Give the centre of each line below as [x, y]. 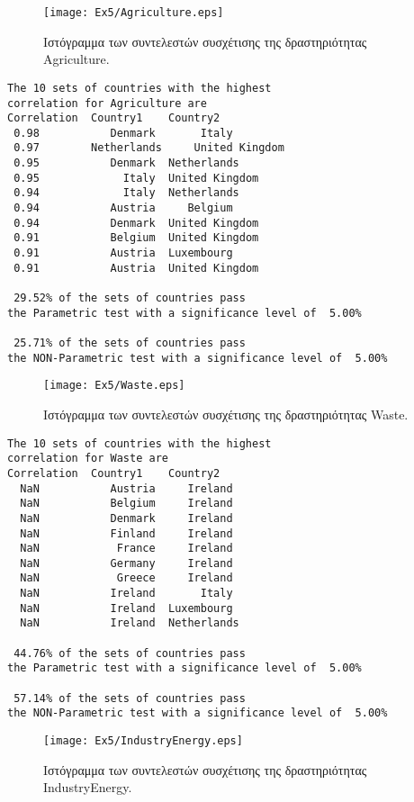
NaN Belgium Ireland [126, 504]
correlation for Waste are [88, 459]
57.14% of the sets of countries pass [130, 698]
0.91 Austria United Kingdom [136, 268]
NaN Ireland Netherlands [130, 623]
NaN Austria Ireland [126, 488]
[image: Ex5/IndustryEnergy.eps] [143, 741]
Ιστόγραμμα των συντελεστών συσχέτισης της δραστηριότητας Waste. [226, 414]
